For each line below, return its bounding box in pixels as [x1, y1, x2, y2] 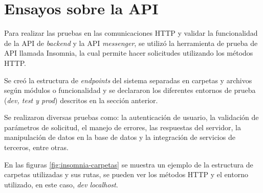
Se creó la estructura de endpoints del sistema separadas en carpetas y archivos [4, 75, 252, 85]
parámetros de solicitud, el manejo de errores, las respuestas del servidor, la [4, 122, 241, 132]
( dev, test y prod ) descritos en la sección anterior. [4, 94, 158, 105]
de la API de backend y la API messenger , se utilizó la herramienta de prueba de [4, 37, 258, 48]
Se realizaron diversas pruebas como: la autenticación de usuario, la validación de [4, 112, 259, 123]
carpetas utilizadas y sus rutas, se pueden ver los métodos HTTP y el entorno [4, 169, 248, 180]
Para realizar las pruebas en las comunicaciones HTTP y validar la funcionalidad [4, 28, 258, 38]
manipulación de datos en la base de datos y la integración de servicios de [4, 132, 235, 142]
